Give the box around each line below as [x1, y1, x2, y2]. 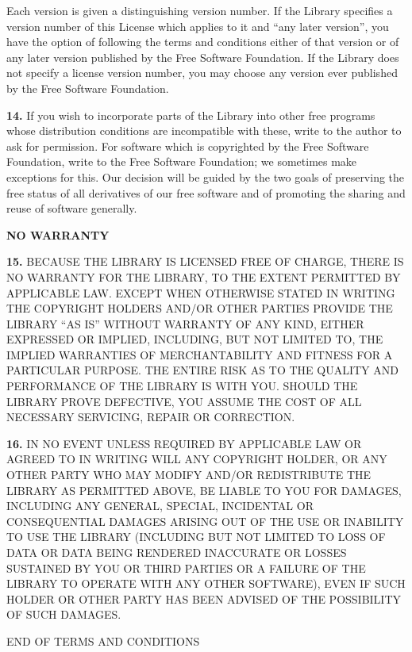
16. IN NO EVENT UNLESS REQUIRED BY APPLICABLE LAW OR [6, 435, 362, 451]
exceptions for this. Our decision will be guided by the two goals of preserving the [6, 168, 405, 185]
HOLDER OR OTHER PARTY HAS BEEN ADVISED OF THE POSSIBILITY [6, 590, 402, 607]
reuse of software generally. [6, 200, 137, 217]
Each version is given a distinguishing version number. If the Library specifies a [6, 2, 393, 18]
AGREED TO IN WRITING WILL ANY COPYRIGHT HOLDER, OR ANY [6, 451, 387, 467]
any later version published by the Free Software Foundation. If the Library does [6, 48, 399, 65]
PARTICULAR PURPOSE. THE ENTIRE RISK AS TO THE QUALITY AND [6, 362, 399, 378]
